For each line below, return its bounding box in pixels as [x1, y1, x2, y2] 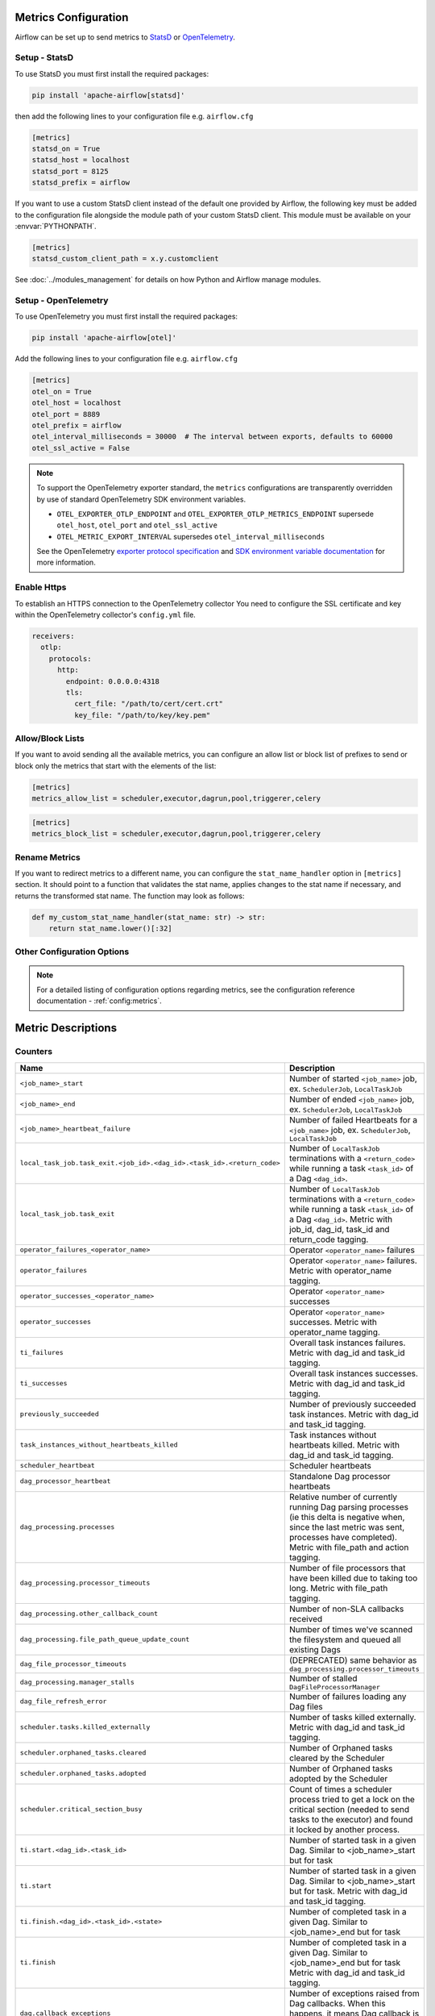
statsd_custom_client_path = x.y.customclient [31, 254, 219, 264]
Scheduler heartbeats [288, 1460, 372, 1471]
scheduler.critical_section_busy [19, 1805, 143, 1814]
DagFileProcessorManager [288, 1682, 380, 1691]
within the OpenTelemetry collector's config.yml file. [14, 610, 197, 619]
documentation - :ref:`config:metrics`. [36, 996, 162, 1006]
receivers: [31, 631, 75, 640]
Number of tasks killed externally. [288, 1711, 416, 1722]
